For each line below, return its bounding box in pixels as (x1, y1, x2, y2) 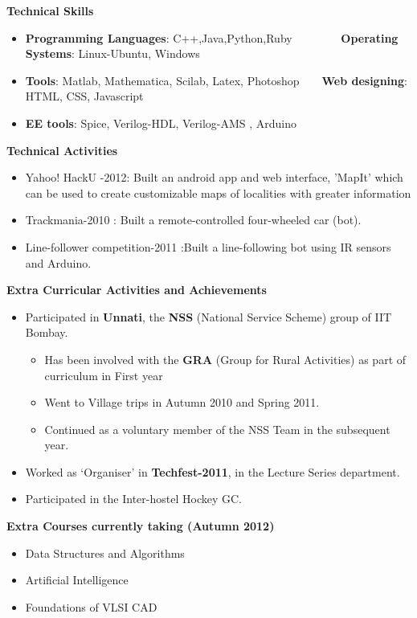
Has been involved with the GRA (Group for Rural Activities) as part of (44, 350, 407, 367)
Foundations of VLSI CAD (25, 598, 157, 615)
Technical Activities (6, 141, 118, 158)
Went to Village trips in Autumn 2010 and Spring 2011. (44, 394, 320, 411)
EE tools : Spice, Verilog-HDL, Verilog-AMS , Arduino (25, 114, 297, 131)
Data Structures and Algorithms (25, 544, 185, 561)
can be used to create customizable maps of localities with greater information (25, 184, 411, 201)
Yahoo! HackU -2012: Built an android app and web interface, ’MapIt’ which (25, 169, 403, 186)
